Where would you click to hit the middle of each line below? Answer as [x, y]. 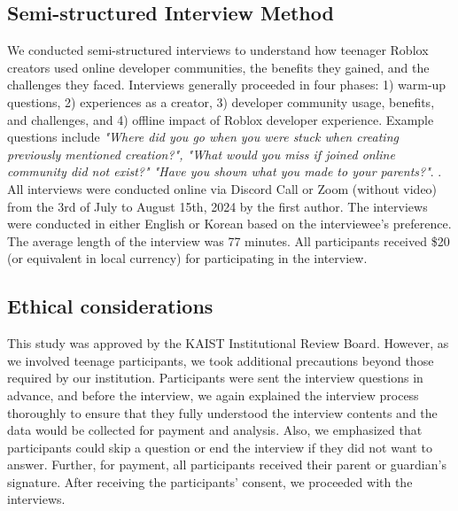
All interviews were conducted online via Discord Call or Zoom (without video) [222, 188]
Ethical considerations [110, 306]
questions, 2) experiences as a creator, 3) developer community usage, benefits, [221, 101]
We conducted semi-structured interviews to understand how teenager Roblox [218, 50]
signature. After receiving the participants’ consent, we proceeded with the [210, 481]
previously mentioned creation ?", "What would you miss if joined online [201, 154]
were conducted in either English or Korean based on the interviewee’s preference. [229, 224]
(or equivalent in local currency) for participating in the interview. [187, 258]
